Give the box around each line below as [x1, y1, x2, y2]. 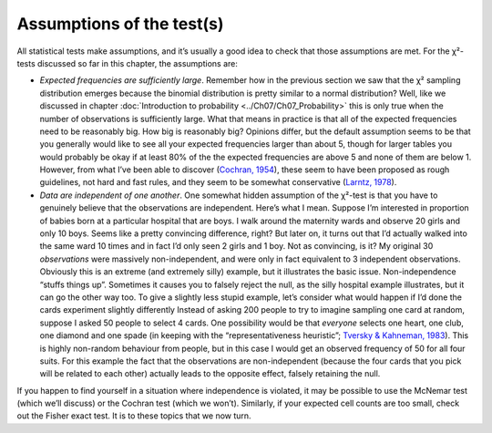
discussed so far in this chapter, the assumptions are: [36, 57, 239, 68]
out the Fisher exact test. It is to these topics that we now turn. [16, 410, 251, 421]
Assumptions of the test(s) [16, 14, 224, 34]
